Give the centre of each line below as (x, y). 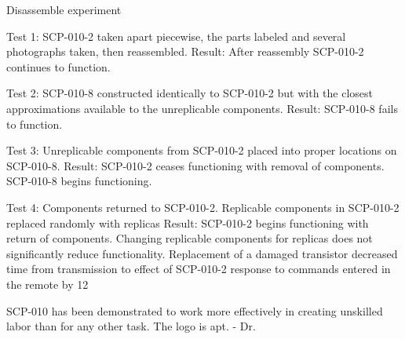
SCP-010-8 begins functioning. (79, 181)
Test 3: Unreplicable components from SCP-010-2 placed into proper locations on (202, 150)
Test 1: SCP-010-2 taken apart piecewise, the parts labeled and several (176, 36)
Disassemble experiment (64, 9)
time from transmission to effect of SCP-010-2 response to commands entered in (199, 269)
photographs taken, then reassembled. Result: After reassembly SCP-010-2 (185, 51)
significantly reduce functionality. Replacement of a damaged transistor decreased (202, 253)
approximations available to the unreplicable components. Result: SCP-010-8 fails (202, 108)
